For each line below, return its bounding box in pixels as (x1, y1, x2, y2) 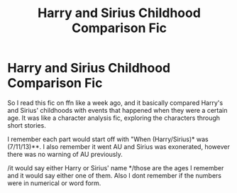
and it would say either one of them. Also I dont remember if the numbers (7, 171, 222, 180)
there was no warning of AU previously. (7, 150, 123, 158)
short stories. (7, 121, 46, 129)
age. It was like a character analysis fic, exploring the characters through (7, 114, 221, 122)
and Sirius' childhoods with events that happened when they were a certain (7, 106, 228, 114)
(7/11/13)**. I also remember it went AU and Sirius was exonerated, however (7, 142, 231, 150)
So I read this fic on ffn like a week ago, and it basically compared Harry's (7, 98, 224, 107)
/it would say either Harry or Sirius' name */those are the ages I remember (7, 163, 224, 172)
